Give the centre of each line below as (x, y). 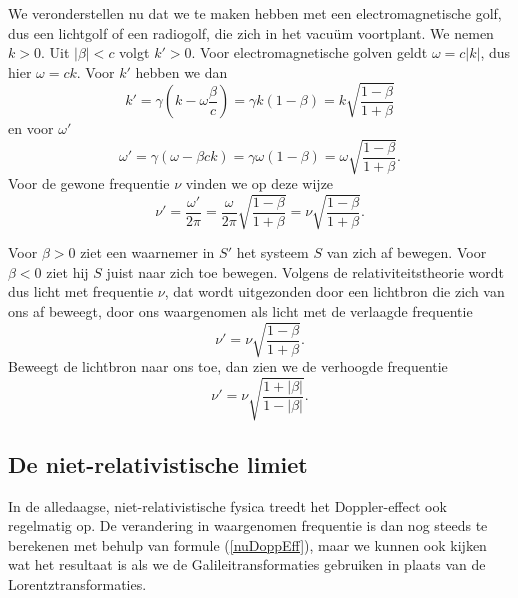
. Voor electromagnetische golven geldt (309, 52)
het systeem (272, 252)
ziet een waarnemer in (147, 252)
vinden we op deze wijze (259, 183)
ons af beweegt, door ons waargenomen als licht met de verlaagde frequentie (240, 311)
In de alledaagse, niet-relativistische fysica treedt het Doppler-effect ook (227, 505)
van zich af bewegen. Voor (406, 252)
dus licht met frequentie (81, 291)
